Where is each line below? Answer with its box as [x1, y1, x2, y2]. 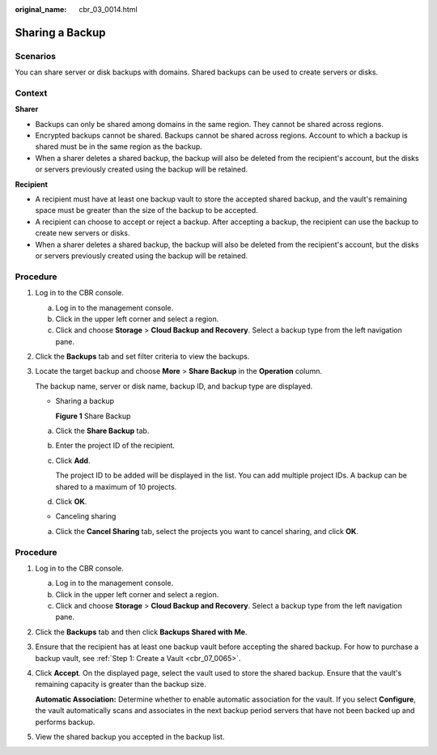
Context [15, 87, 48, 99]
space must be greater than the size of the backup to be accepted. [35, 206, 258, 215]
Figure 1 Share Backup [55, 411, 131, 421]
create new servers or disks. [35, 228, 130, 238]
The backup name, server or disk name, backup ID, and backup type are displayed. [35, 381, 313, 391]
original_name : [15, 5, 67, 14]
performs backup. [35, 717, 95, 727]
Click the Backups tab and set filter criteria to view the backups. [35, 352, 250, 362]
